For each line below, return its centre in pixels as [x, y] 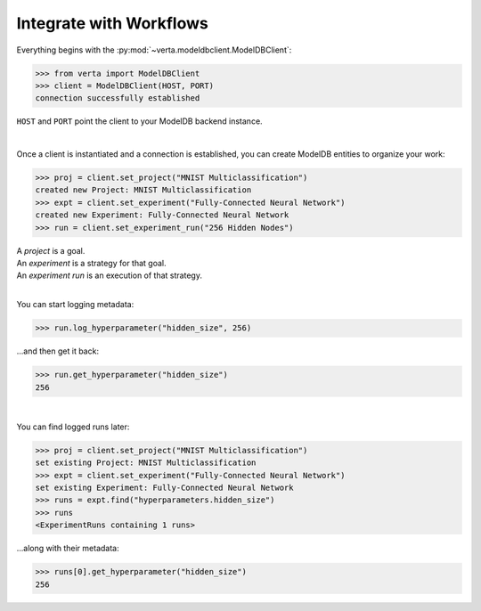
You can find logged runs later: [73, 427]
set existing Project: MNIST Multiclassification [146, 463]
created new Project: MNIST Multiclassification [143, 190]
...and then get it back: [58, 351]
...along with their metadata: [68, 549]
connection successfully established [118, 98]
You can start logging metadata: [75, 305]
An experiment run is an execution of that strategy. [109, 275]
